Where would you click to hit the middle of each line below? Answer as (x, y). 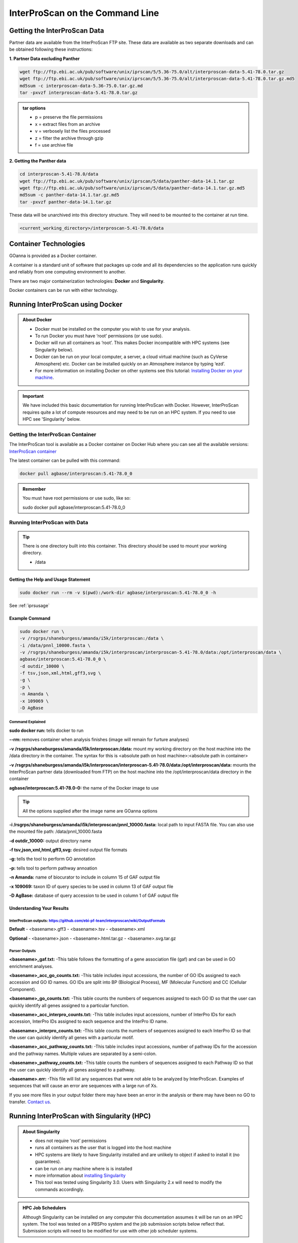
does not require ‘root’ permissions (71, 1141)
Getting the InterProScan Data (57, 31)
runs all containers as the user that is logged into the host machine (103, 1148)
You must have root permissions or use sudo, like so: (77, 498)
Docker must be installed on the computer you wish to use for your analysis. (113, 329)
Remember (34, 489)
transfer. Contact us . (30, 1102)
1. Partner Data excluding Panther (44, 58)
